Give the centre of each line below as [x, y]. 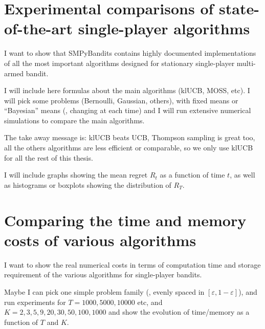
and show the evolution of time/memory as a [179, 312]
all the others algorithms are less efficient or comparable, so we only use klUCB [129, 148]
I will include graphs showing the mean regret [76, 175]
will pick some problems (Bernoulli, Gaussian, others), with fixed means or [121, 100]
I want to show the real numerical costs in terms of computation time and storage [132, 264]
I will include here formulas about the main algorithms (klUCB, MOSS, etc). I [127, 90]
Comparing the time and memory [125, 220]
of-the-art [38, 28]
